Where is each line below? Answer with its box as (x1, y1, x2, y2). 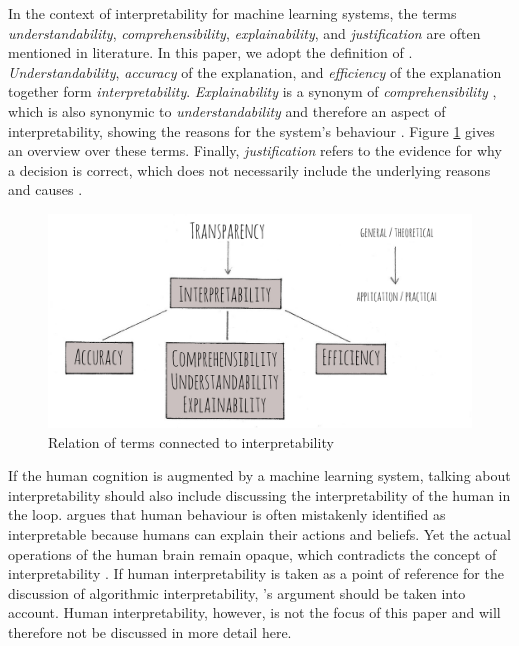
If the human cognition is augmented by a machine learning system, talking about (8, 465, 511, 486)
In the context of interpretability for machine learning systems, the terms (8, 3, 457, 23)
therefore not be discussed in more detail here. (8, 621, 292, 642)
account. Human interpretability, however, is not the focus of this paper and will (8, 602, 501, 623)
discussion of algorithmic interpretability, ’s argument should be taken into (8, 582, 466, 603)
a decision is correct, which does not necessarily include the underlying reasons (8, 159, 491, 180)
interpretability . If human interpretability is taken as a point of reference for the (8, 563, 504, 584)
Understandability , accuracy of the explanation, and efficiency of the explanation (8, 61, 502, 82)
